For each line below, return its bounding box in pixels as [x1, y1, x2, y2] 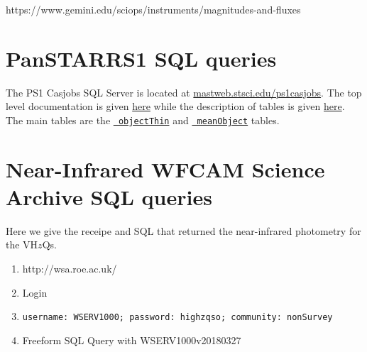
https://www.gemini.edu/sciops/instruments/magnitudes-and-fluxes [6, 2, 301, 16]
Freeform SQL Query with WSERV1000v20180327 [22, 332, 241, 347]
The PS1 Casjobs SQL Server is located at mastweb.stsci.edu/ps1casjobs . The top [6, 84, 362, 99]
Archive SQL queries [6, 182, 212, 211]
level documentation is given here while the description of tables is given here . [6, 99, 345, 114]
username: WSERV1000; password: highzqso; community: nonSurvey [22, 312, 333, 323]
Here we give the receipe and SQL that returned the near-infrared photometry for [6, 223, 361, 238]
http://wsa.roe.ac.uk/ [22, 261, 117, 276]
